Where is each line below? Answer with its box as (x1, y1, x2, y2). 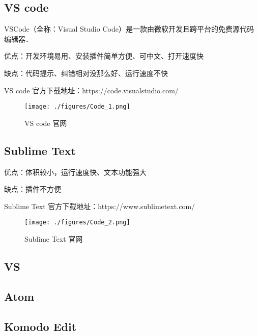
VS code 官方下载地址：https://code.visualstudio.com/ (4, 85, 179, 95)
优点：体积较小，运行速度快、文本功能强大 (4, 166, 147, 177)
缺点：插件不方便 (4, 184, 61, 194)
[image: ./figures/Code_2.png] (24, 219, 130, 226)
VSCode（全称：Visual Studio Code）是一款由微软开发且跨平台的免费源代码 (4, 23, 254, 34)
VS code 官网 (24, 117, 67, 128)
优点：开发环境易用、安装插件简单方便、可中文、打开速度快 (4, 50, 204, 61)
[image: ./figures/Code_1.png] (24, 103, 130, 111)
